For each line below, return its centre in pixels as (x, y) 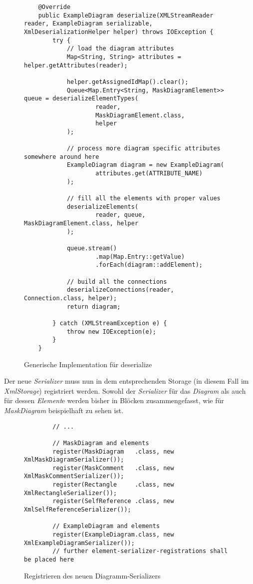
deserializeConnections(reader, (120, 290)
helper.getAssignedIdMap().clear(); (127, 82)
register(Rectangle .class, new (113, 485)
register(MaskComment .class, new (113, 468)
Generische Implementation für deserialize (88, 364)
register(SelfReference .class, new (113, 501)
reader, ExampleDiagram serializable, (88, 24)
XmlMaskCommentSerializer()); (74, 476)
